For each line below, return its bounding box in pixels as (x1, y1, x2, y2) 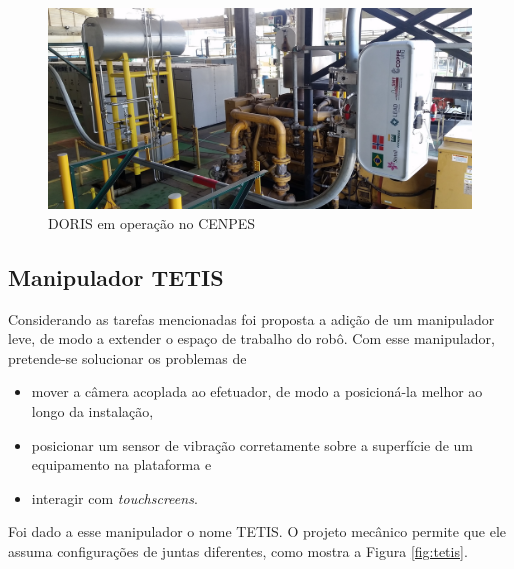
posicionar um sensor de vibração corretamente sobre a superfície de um (31, 434, 474, 455)
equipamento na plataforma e (31, 454, 212, 475)
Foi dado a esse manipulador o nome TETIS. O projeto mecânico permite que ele (8, 521, 507, 542)
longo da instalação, (31, 401, 154, 421)
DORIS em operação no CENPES (48, 212, 256, 233)
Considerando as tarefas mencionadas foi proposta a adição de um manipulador (8, 308, 495, 329)
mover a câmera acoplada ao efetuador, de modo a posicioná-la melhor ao (31, 381, 483, 402)
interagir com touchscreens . (31, 487, 198, 508)
